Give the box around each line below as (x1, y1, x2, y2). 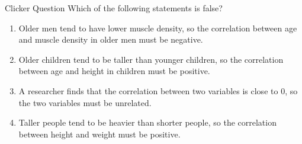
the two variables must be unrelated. (18, 96, 152, 108)
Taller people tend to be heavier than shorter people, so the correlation (18, 116, 277, 129)
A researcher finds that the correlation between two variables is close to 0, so (18, 84, 298, 97)
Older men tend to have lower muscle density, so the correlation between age (18, 21, 297, 34)
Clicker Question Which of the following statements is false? (5, 2, 223, 14)
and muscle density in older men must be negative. (18, 33, 203, 46)
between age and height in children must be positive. (18, 65, 210, 77)
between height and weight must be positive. (18, 127, 181, 140)
